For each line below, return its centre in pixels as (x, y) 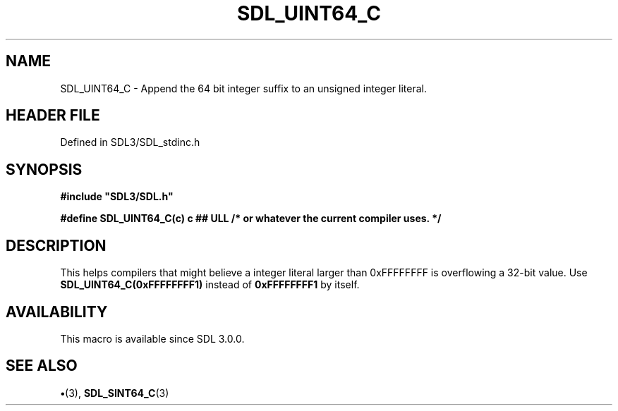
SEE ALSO (42, 366)
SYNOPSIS (44, 169)
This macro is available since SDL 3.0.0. (152, 338)
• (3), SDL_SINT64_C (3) (115, 393)
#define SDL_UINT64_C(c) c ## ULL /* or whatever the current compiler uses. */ (251, 219)
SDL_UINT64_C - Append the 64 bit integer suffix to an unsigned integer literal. (244, 88)
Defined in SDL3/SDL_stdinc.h (130, 142)
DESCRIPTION (56, 245)
